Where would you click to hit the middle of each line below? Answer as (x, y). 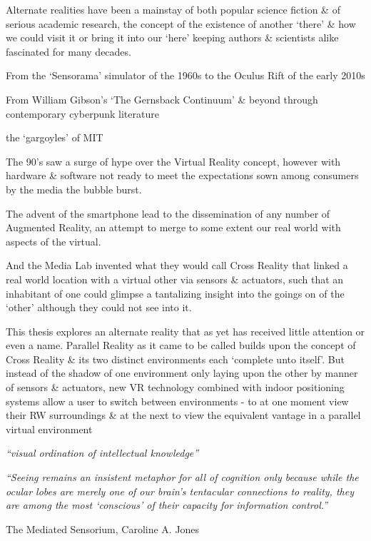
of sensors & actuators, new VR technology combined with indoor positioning (175, 387)
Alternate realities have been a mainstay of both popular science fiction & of (173, 9)
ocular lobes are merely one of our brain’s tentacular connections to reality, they (180, 491)
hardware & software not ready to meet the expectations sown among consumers (182, 175)
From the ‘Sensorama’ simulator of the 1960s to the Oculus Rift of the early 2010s (185, 75)
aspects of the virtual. (54, 241)
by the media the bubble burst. (74, 189)
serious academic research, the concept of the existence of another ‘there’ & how (181, 23)
